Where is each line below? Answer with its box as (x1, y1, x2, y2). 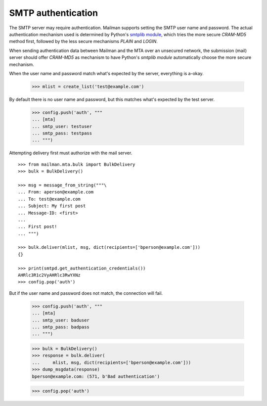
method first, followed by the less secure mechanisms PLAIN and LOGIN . (9, 39, 158, 45)
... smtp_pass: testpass (32, 131, 92, 136)
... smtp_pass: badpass (32, 324, 90, 330)
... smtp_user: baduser (32, 317, 90, 323)
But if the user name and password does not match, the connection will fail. (9, 290, 163, 296)
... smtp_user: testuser (32, 124, 92, 129)
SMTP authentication (9, 7, 98, 18)
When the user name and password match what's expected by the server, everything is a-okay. (9, 70, 204, 76)
